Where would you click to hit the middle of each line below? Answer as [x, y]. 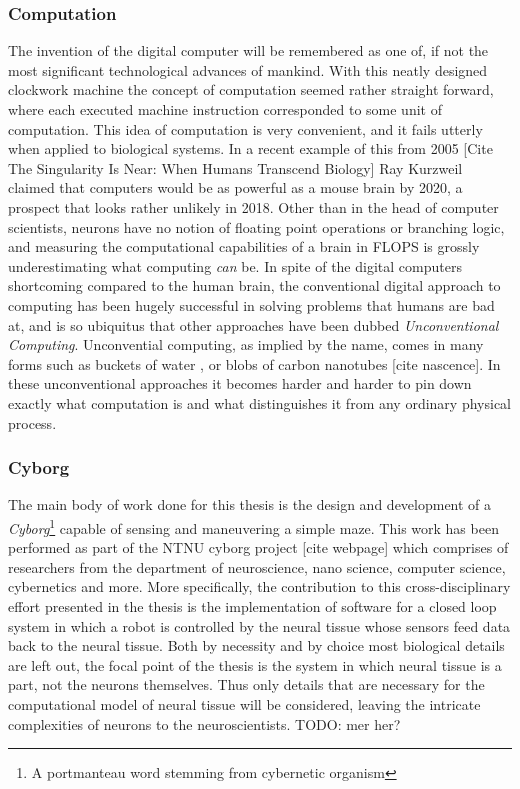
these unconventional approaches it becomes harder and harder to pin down [240, 383]
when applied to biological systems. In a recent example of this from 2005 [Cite [250, 148]
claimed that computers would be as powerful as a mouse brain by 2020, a [235, 187]
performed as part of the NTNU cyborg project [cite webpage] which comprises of [258, 547]
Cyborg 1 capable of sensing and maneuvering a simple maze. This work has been [253, 526]
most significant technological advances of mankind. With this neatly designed [248, 69]
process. [32, 422]
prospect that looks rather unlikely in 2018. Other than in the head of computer [253, 206]
